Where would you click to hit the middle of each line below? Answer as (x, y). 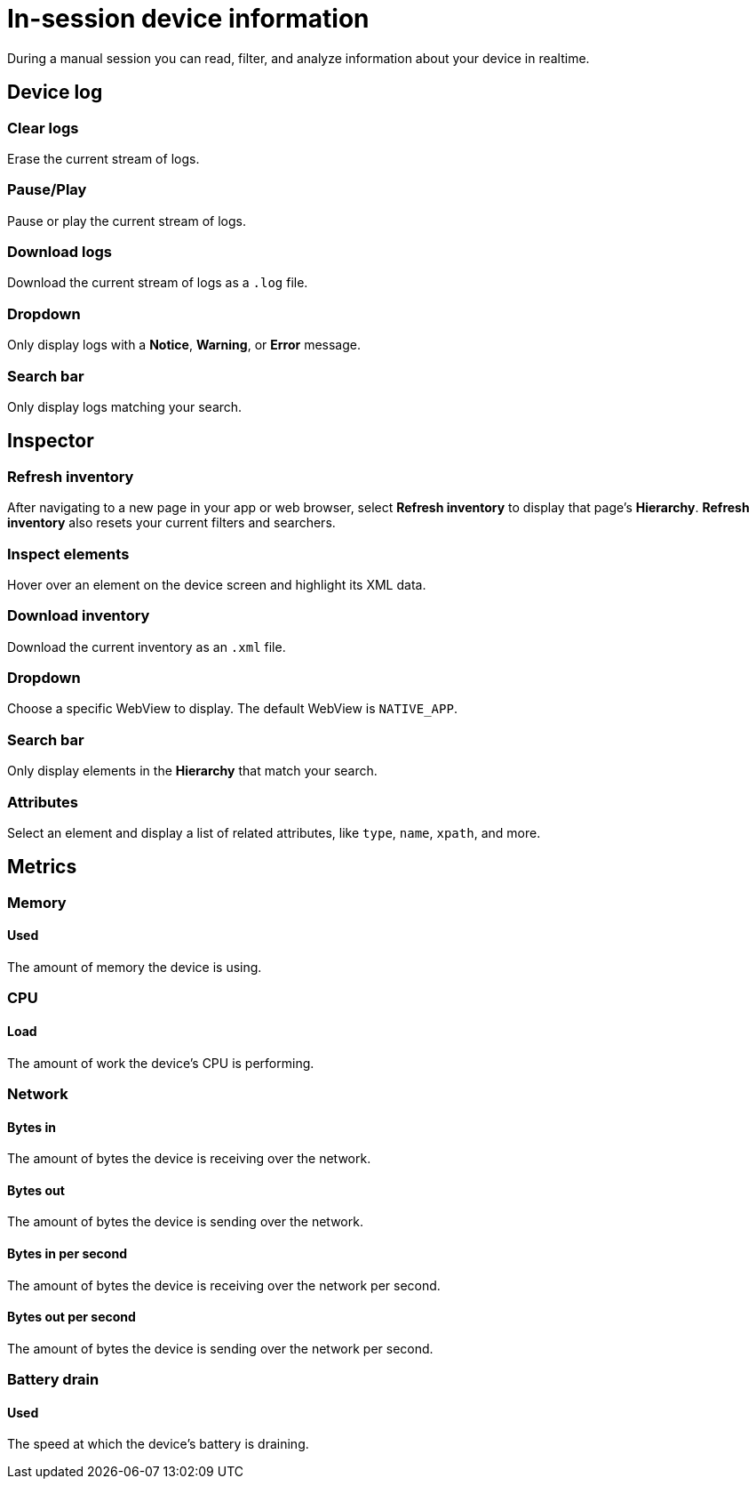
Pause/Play (47, 190)
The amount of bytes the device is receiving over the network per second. (224, 1285)
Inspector (51, 441)
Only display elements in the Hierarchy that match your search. (192, 771)
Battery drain (53, 1380)
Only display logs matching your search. (125, 406)
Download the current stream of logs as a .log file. (158, 283)
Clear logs (43, 128)
